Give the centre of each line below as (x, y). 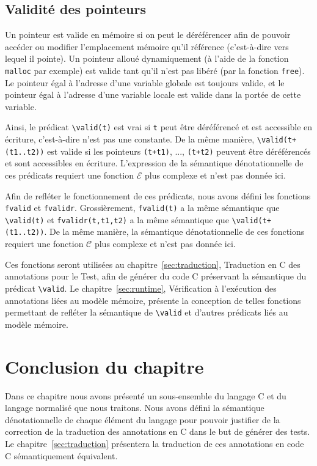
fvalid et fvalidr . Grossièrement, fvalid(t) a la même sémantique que (142, 208)
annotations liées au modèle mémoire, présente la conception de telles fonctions (153, 300)
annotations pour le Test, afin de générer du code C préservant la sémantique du (156, 276)
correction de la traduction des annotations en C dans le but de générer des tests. (158, 431)
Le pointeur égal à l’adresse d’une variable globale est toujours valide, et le (145, 82)
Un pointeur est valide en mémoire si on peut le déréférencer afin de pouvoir (148, 35)
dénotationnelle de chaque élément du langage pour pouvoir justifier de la (143, 419)
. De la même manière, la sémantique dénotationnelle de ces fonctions (174, 231)
